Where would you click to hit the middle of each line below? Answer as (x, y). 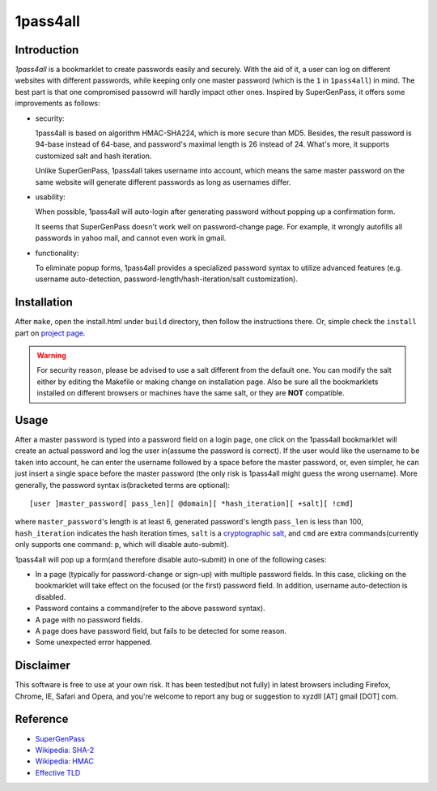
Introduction (47, 50)
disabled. (51, 596)
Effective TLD (58, 772)
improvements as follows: (57, 103)
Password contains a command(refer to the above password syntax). (151, 609)
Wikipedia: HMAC (65, 761)
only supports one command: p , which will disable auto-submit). (122, 545)
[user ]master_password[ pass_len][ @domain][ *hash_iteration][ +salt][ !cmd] (191, 504)
